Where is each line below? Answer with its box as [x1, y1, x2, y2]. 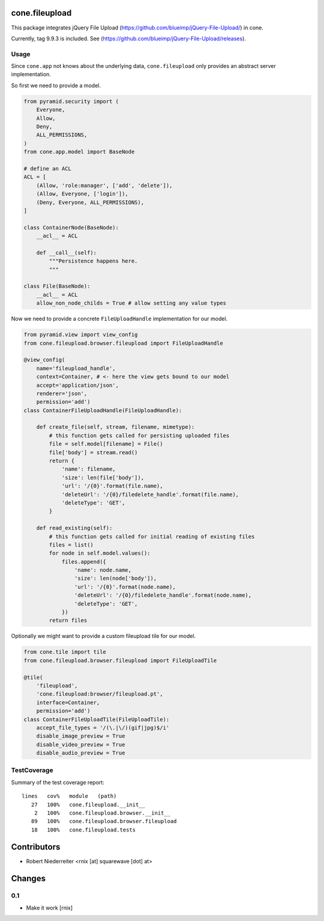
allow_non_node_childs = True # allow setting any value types [36, 300, 227, 306]
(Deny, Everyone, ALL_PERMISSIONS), [36, 199, 144, 205]
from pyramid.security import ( [23, 98, 119, 105]
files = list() [49, 541, 94, 548]
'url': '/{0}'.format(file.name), [61, 482, 163, 490]
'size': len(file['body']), [61, 474, 144, 481]
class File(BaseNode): [23, 283, 91, 290]
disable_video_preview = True [36, 741, 125, 748]
